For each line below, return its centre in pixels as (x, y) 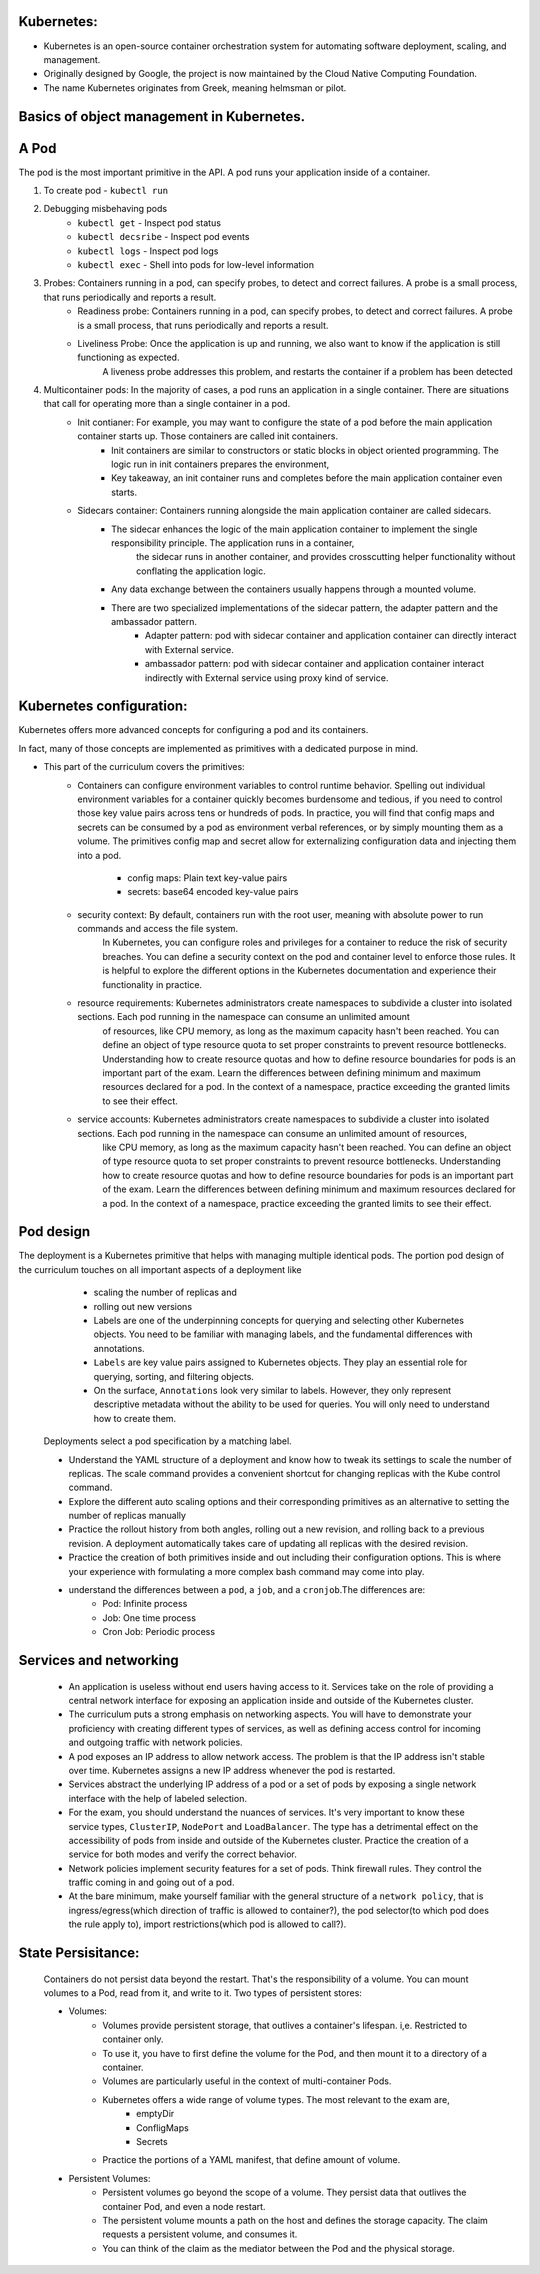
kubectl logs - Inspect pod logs (148, 251)
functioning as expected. (128, 357)
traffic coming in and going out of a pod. (151, 1882)
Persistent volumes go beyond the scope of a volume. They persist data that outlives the (284, 2192)
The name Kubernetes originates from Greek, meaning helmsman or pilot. (195, 87)
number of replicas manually (127, 1516)
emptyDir (155, 2114)
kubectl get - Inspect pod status (149, 222)
